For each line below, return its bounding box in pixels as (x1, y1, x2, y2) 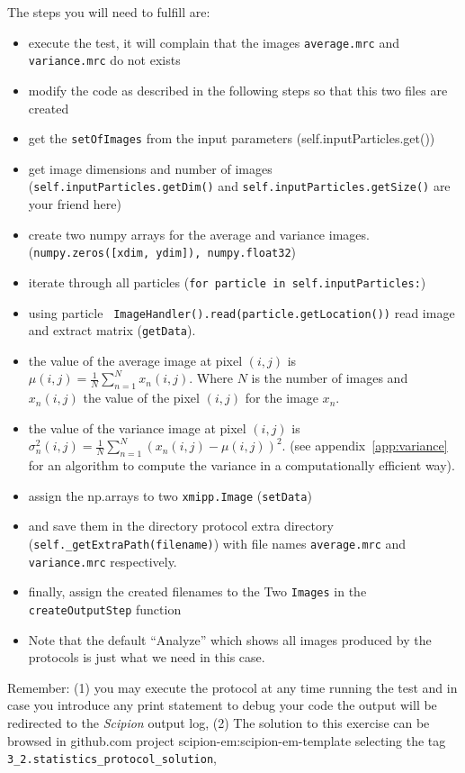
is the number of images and (251, 368, 408, 387)
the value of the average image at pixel (28, 350, 243, 369)
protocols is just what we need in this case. (28, 648, 265, 667)
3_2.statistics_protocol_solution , (7, 749, 217, 768)
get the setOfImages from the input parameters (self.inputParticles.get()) (28, 129, 435, 148)
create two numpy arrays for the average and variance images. (28, 224, 370, 243)
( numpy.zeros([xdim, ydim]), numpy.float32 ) (28, 242, 297, 261)
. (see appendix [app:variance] (282, 436, 448, 455)
